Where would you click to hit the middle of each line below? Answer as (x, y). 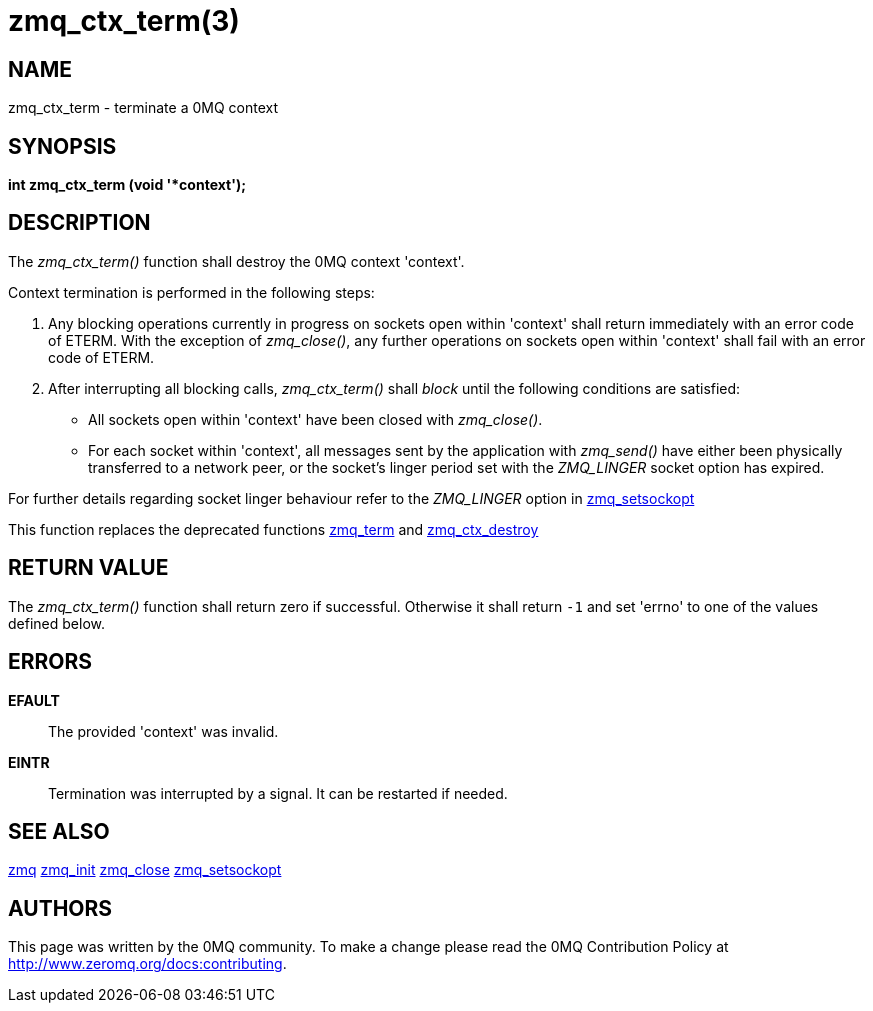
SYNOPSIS (62, 146)
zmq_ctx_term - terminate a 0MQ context (143, 108)
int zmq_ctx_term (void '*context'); (127, 185)
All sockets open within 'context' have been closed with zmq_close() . (315, 419)
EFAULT (34, 700)
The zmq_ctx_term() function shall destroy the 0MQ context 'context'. (236, 261)
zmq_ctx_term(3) (124, 21)
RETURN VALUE (88, 568)
